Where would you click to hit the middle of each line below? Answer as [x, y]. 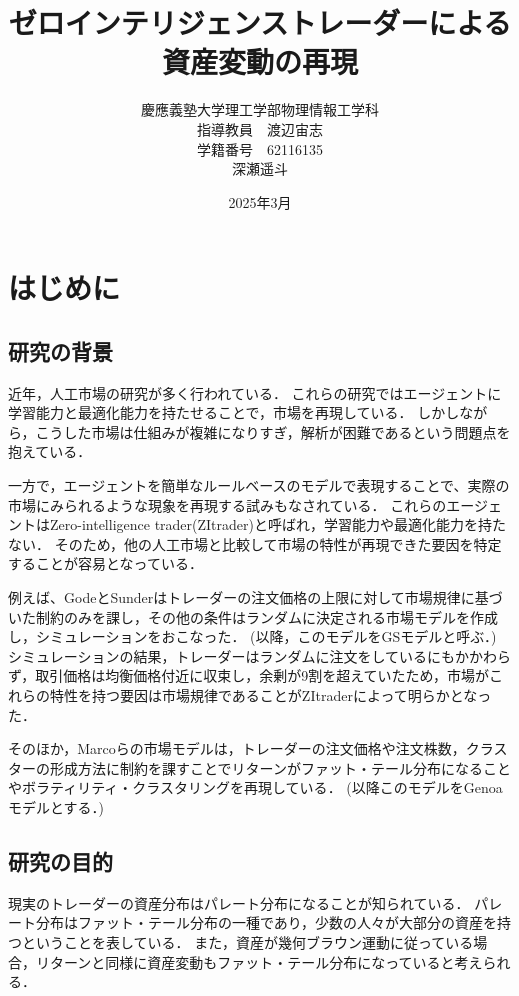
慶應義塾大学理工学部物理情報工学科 [260, 109]
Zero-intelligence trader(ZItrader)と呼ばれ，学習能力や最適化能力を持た [277, 524]
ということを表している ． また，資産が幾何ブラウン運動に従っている [247, 941]
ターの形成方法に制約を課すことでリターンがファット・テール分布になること [259, 767]
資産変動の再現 [259, 61]
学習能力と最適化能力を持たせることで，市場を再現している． [210, 412]
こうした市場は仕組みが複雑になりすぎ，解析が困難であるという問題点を [273, 431]
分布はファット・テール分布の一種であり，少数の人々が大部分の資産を [266, 922]
